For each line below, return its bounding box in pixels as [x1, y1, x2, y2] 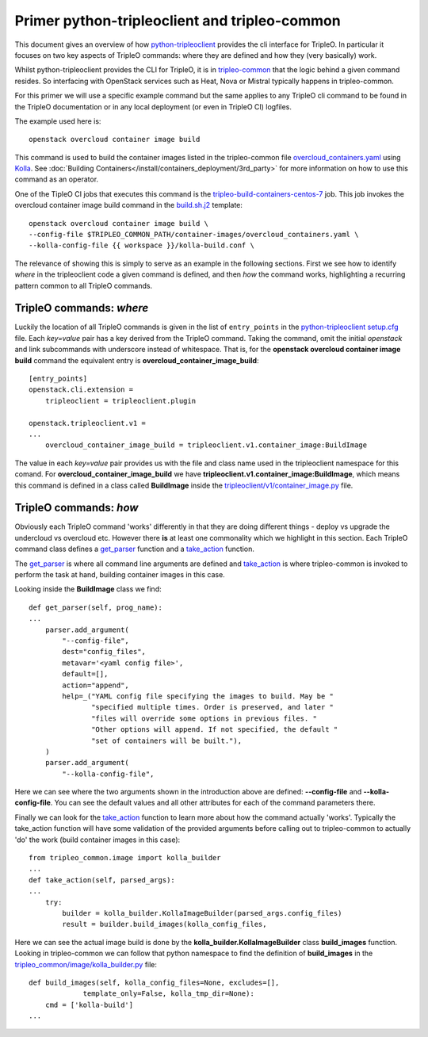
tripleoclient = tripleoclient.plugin [44, 396, 197, 405]
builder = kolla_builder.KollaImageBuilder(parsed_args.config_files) [62, 909, 342, 917]
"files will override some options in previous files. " [91, 714, 317, 723]
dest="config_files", [62, 647, 147, 656]
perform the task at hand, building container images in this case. [14, 570, 225, 580]
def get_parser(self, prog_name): [29, 603, 162, 612]
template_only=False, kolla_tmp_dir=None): [82, 989, 255, 998]
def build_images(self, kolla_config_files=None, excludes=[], [29, 978, 280, 987]
